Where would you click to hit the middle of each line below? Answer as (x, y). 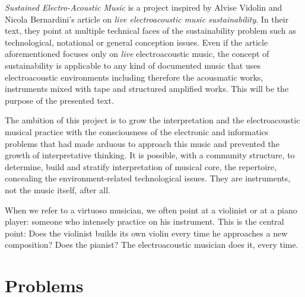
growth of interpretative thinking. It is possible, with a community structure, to (150, 155)
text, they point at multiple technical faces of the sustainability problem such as (150, 31)
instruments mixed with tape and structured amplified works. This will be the (147, 89)
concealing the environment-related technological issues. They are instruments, (148, 178)
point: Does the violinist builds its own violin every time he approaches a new (146, 233)
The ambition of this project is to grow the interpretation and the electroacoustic (152, 120)
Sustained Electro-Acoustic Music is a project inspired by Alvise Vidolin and (144, 7)
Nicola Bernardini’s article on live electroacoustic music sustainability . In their (147, 19)
